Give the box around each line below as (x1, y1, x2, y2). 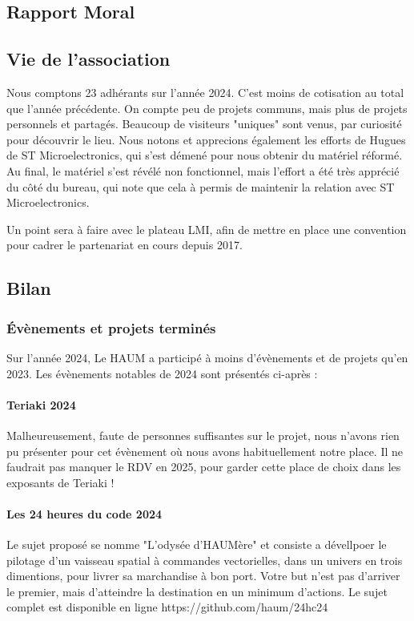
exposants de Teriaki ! (6, 474, 115, 490)
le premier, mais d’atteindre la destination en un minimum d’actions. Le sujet (6, 583, 388, 599)
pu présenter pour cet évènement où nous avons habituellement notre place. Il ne (6, 442, 404, 459)
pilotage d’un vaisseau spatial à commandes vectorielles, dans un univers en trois (6, 551, 403, 568)
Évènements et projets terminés (6, 317, 216, 337)
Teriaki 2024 (6, 396, 76, 413)
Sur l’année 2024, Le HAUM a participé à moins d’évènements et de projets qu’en (6, 349, 408, 365)
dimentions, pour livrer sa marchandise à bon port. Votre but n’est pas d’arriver (6, 567, 400, 584)
